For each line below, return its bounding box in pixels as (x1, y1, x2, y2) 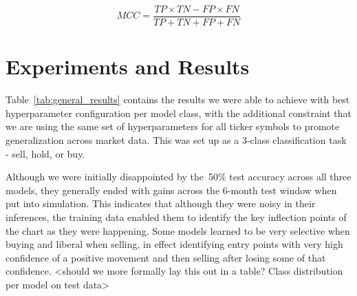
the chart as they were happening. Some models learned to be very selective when (6, 223, 350, 237)
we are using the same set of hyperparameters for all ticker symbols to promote (6, 119, 340, 134)
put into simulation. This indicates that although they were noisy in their (6, 196, 316, 211)
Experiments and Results (6, 52, 250, 81)
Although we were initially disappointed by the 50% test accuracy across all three (6, 169, 351, 184)
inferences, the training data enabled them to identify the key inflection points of (6, 209, 347, 224)
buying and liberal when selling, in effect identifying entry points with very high (6, 237, 343, 251)
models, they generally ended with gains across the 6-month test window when (6, 182, 337, 197)
